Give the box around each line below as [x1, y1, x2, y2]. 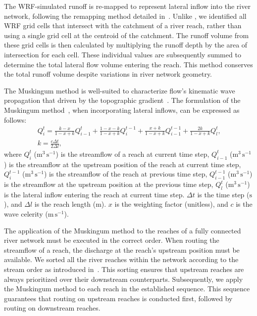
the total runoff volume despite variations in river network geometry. [4, 69, 212, 79]
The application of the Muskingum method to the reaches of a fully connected [4, 225, 241, 235]
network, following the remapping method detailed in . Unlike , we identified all [4, 10, 247, 21]
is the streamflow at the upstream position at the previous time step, [4, 179, 213, 189]
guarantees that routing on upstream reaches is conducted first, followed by [4, 293, 233, 303]
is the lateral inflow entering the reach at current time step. [4, 189, 185, 199]
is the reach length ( [34, 199, 96, 209]
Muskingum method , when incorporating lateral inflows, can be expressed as [4, 104, 240, 115]
